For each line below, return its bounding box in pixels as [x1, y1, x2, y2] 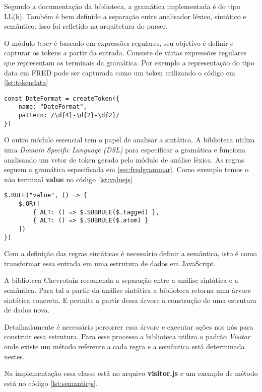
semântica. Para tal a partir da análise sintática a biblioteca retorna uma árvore [4, 285, 251, 295]
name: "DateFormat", [18, 103, 87, 111]
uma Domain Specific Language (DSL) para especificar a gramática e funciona [4, 144, 246, 154]
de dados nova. [4, 304, 50, 315]
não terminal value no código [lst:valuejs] [4, 174, 133, 184]
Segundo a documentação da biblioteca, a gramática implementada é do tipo [4, 1, 241, 11]
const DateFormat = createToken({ [4, 95, 120, 102]
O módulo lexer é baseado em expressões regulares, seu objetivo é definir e [4, 37, 234, 48]
